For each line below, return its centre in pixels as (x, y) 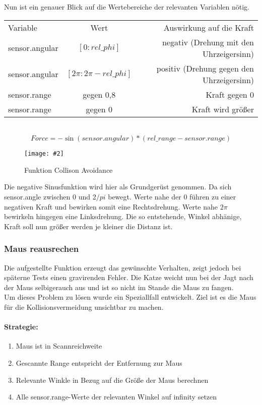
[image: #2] (44, 154)
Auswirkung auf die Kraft (209, 27)
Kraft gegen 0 (230, 94)
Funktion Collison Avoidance (69, 170)
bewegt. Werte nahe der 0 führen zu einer (172, 197)
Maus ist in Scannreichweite (59, 346)
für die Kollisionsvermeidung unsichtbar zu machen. (84, 307)
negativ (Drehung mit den (208, 42)
